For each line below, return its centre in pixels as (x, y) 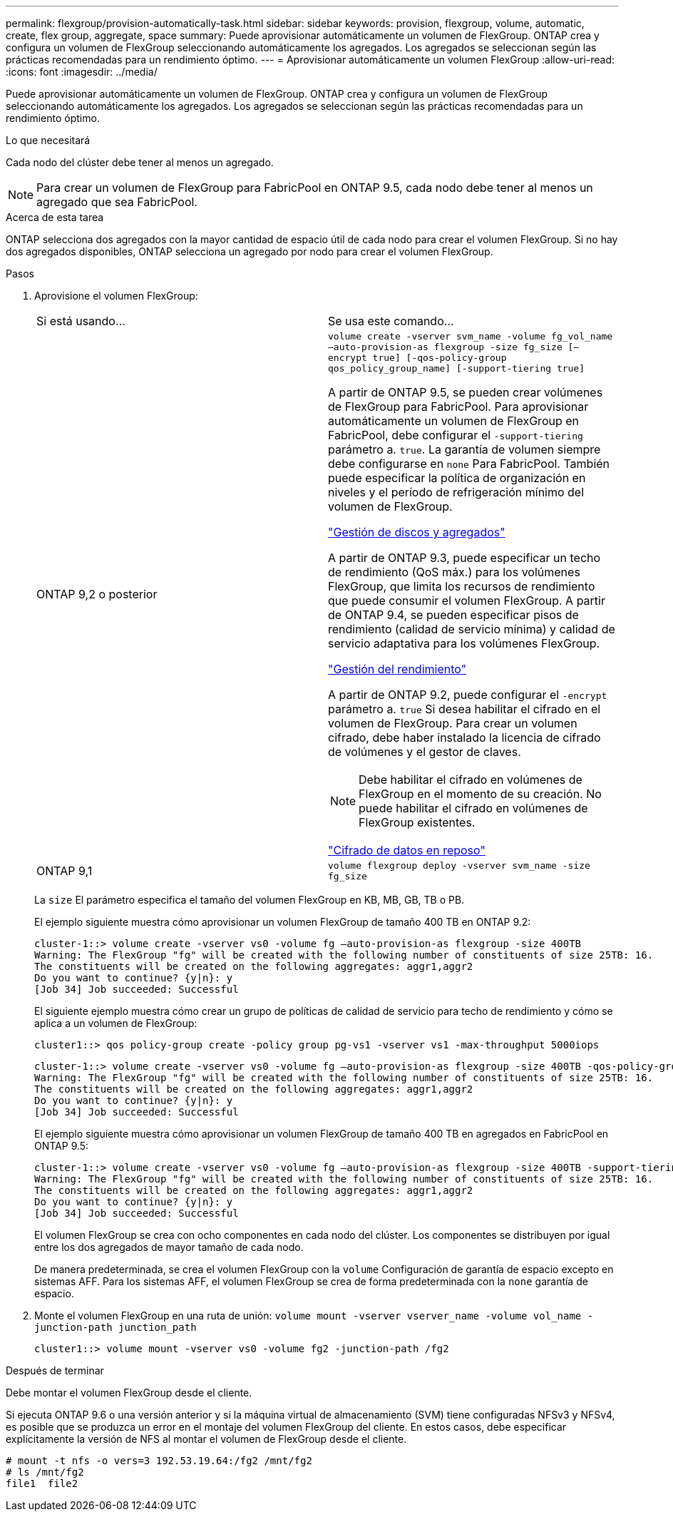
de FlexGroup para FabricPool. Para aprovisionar (458, 407)
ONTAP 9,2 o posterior (97, 594)
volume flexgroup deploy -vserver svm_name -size (459, 865)
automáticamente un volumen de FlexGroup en (454, 421)
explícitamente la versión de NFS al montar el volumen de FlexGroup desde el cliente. (206, 1439)
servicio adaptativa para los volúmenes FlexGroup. (464, 643)
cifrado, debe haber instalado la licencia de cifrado (464, 737)
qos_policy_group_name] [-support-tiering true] (457, 368)
